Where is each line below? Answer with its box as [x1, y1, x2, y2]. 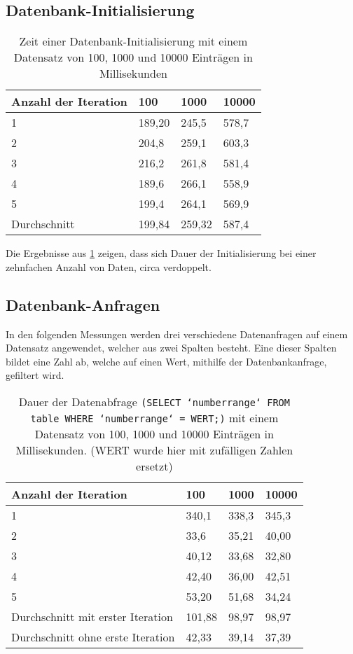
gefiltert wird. [6, 368, 64, 382]
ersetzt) [136, 457, 173, 474]
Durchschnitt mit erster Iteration [11, 608, 173, 625]
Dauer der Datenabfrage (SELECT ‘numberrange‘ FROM [18, 393, 290, 410]
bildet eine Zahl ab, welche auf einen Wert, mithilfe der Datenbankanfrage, [6, 354, 327, 368]
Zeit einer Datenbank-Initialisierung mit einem [19, 33, 248, 50]
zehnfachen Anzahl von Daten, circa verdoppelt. [6, 259, 212, 274]
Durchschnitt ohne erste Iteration [11, 628, 175, 645]
